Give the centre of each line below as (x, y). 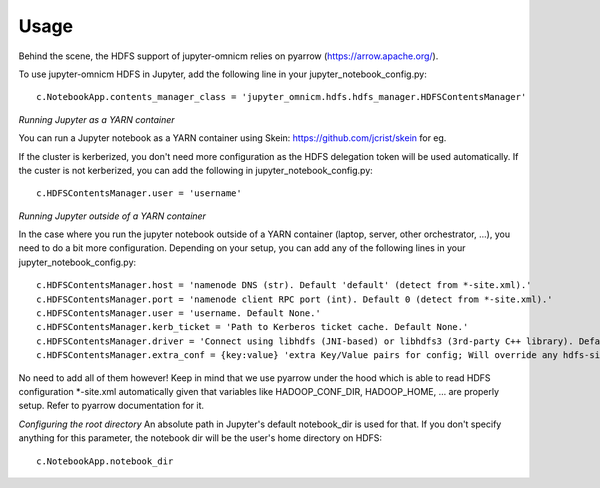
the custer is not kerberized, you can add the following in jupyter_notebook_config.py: (196, 170)
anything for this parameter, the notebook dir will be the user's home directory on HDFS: (200, 438)
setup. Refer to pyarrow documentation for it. (111, 406)
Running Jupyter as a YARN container (96, 119)
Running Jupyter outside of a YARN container (112, 216)
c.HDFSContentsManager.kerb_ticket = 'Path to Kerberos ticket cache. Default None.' (252, 327)
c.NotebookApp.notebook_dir (105, 461)
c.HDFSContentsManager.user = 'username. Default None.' (179, 313)
